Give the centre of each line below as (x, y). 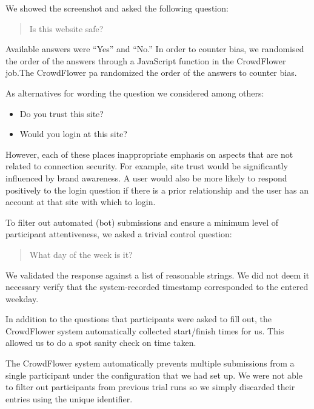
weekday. (22, 298)
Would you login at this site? (73, 134)
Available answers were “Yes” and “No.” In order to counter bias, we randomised (155, 49)
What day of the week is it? (81, 254)
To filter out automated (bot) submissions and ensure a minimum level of (142, 222)
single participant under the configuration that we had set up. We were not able (154, 375)
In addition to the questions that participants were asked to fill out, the (139, 319)
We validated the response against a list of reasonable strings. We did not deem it (158, 275)
